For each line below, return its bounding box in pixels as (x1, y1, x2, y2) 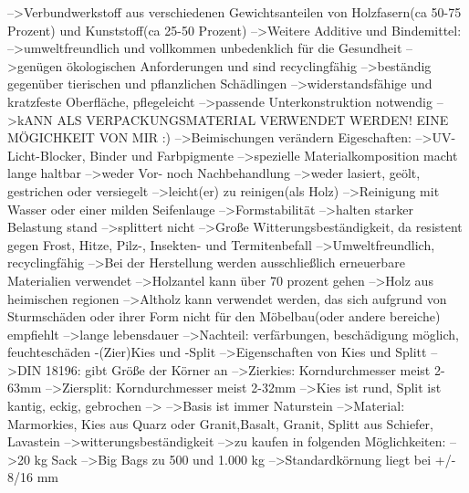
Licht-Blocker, (7, 145, 86, 164)
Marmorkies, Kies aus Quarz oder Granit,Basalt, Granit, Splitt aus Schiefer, (7, 414, 433, 433)
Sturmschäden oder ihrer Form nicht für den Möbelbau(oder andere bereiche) (7, 307, 441, 326)
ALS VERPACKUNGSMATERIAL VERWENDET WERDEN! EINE (57, 110, 449, 129)
